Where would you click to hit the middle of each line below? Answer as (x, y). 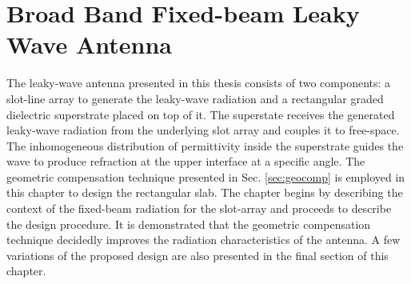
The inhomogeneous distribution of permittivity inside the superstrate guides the (205, 145)
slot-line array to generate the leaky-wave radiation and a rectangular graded (195, 98)
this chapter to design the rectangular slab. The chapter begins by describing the (205, 192)
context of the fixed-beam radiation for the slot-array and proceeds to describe (199, 208)
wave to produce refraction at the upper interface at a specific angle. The (186, 161)
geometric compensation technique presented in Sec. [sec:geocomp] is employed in (206, 176)
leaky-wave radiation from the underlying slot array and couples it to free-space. (203, 130)
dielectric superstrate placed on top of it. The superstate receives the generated (201, 114)
